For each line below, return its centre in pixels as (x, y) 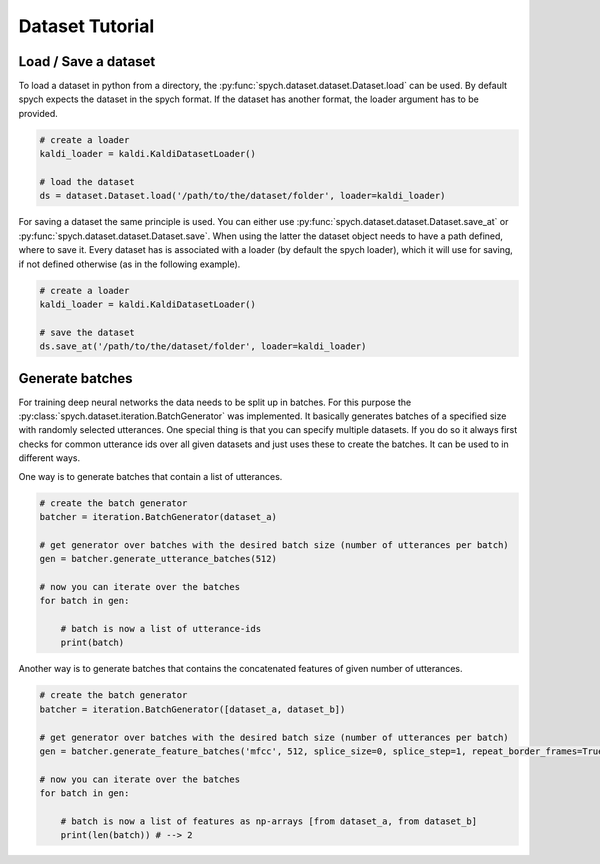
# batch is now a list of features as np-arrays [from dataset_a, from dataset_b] (269, 821)
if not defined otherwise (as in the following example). (129, 264)
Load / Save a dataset (87, 61)
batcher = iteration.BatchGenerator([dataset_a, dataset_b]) (192, 709)
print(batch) (92, 643)
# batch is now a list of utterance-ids (161, 629)
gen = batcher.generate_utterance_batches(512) (158, 559)
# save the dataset (87, 332)
